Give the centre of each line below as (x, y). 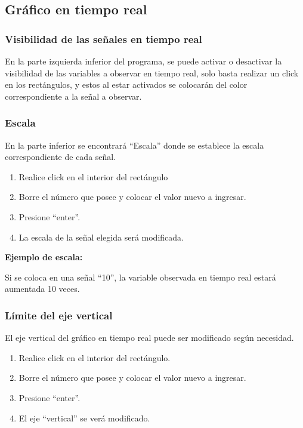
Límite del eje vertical (59, 315)
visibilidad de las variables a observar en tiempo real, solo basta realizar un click (152, 73)
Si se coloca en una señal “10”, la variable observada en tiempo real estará (140, 277)
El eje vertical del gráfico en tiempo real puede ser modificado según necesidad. (149, 338)
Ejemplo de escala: (44, 257)
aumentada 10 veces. (42, 289)
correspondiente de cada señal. (61, 157)
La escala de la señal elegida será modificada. (101, 237)
